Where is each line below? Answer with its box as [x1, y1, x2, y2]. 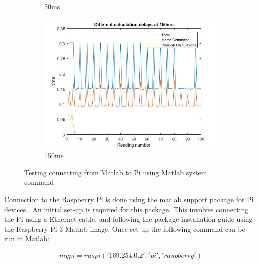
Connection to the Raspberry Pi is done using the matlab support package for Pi [4, 193, 254, 204]
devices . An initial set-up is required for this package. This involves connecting [4, 204, 249, 214]
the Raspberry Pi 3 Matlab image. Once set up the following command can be [4, 223, 245, 234]
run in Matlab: [4, 233, 49, 244]
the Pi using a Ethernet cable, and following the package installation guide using [4, 214, 253, 224]
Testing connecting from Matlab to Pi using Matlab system [24, 167, 207, 177]
